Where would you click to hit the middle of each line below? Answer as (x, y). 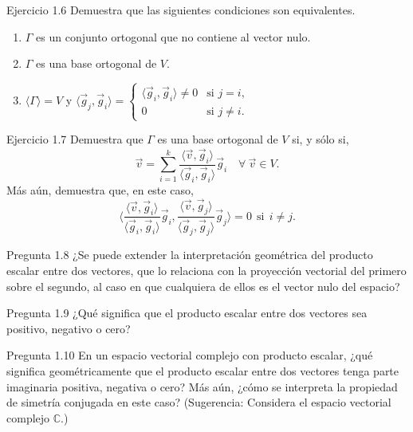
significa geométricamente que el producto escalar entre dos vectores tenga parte (203, 370)
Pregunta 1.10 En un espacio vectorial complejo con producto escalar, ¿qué (190, 355)
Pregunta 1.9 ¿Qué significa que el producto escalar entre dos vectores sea (187, 313)
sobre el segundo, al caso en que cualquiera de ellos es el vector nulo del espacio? (203, 286)
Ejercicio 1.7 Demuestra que (75, 139)
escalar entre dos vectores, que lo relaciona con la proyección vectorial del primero (206, 270)
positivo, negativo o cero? (69, 328)
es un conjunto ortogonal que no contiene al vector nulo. (173, 36)
